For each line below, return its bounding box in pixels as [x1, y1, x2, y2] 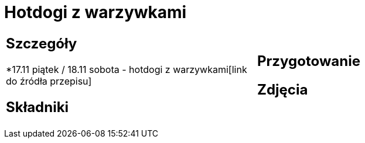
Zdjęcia [257, 81, 308, 98]
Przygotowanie [257, 52, 360, 69]
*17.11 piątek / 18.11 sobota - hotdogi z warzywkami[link [6, 63, 247, 75]
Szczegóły [6, 34, 77, 52]
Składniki [6, 98, 69, 116]
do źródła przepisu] [6, 75, 92, 87]
